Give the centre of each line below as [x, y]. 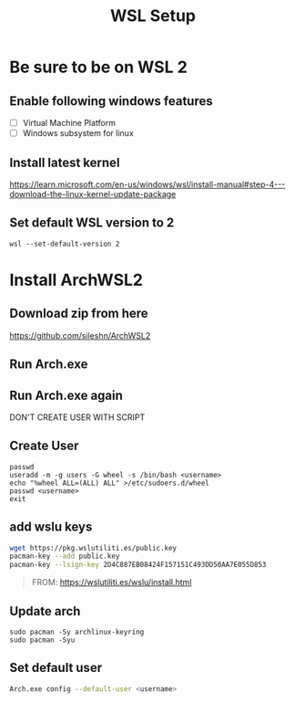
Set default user [56, 668]
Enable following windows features [111, 101]
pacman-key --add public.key [65, 556]
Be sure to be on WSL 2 [99, 67]
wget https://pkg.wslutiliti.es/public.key [93, 548]
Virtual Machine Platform [69, 123]
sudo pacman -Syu [42, 640]
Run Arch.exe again [66, 395]
